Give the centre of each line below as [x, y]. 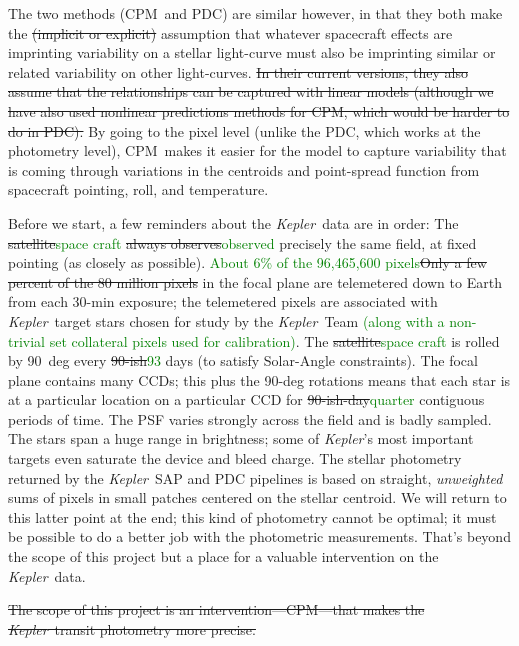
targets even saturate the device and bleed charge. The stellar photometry [235, 458]
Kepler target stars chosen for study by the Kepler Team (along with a [226, 320]
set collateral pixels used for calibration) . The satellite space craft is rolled [274, 340]
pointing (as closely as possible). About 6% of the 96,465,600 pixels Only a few [247, 262]
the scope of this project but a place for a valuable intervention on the [223, 556]
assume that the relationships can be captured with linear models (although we [251, 91]
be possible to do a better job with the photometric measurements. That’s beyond [259, 536]
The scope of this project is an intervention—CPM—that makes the [216, 609]
